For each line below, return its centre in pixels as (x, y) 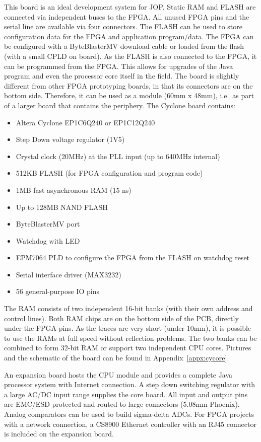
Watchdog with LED (48, 240)
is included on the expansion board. (59, 434)
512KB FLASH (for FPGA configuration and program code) (109, 173)
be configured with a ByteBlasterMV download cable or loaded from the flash (124, 46)
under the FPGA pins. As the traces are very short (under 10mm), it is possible (128, 328)
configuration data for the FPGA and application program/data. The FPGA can (129, 36)
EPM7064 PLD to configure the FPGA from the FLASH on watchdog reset (133, 257)
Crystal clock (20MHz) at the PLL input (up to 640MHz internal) (118, 156)
